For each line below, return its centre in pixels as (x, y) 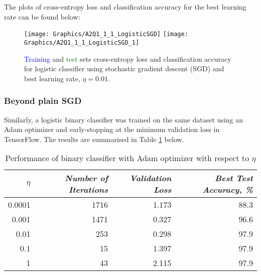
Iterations (88, 190)
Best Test (234, 178)
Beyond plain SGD (43, 101)
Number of (87, 178)
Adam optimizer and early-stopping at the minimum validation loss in (112, 129)
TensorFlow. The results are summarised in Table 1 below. (94, 139)
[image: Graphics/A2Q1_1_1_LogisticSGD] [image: (106, 34)
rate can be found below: (42, 16)
